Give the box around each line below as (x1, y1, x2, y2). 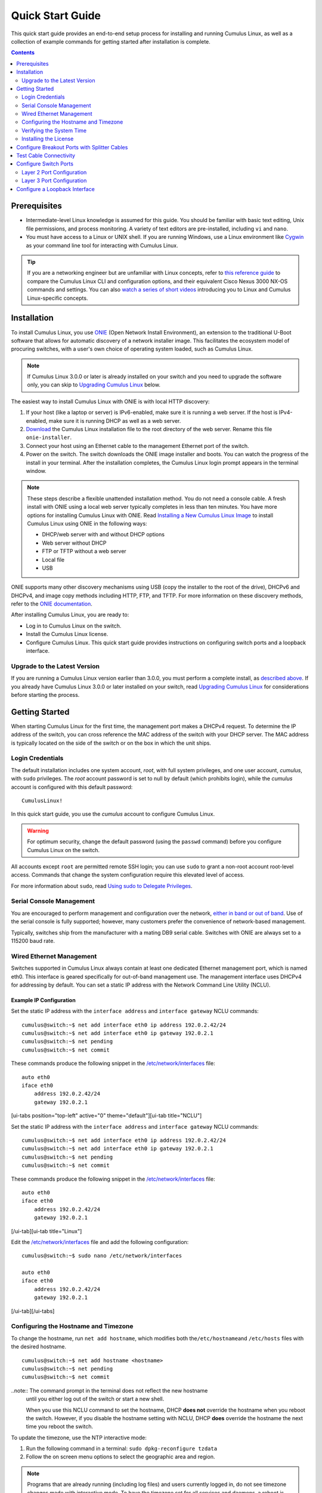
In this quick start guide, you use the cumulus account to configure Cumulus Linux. (11, 810, 215, 818)
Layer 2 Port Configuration (21, 168, 87, 176)
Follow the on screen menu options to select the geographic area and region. (26, 1453, 215, 1460)
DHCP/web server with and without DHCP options (42, 531, 165, 538)
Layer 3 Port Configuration (21, 177, 87, 185)
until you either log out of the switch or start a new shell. (26, 1395, 165, 1403)
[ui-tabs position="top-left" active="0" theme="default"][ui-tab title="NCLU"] (11, 1112, 202, 1119)
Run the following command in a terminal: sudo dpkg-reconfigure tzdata (26, 1445, 218, 1452)
